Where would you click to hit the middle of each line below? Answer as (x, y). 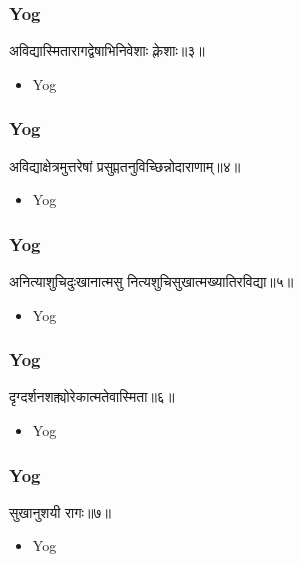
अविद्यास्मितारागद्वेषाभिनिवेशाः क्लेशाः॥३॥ (107, 50)
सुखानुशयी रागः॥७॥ (60, 511)
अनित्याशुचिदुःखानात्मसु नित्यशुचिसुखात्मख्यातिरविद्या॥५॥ (151, 281)
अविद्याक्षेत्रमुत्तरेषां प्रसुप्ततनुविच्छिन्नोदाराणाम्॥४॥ (125, 165)
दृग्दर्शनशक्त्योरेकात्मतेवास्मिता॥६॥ (92, 396)
